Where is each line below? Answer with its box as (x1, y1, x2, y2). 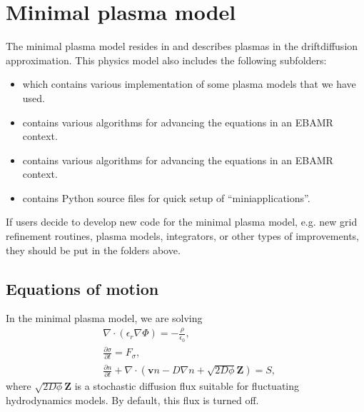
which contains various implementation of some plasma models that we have (22, 76, 356, 91)
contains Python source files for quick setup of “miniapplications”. (22, 190, 310, 205)
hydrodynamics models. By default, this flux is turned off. (6, 392, 259, 407)
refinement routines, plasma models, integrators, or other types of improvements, (6, 228, 359, 243)
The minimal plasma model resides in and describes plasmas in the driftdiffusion (6, 39, 358, 54)
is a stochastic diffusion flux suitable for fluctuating (74, 378, 300, 393)
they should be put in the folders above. (6, 242, 181, 257)
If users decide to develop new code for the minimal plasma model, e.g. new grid (6, 214, 358, 229)
